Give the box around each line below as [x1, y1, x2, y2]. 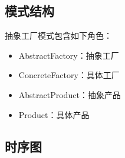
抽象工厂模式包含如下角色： [5, 29, 112, 42]
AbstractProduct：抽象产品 [18, 88, 121, 100]
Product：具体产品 [18, 108, 90, 120]
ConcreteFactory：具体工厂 [18, 69, 120, 81]
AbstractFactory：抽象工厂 [18, 49, 119, 61]
